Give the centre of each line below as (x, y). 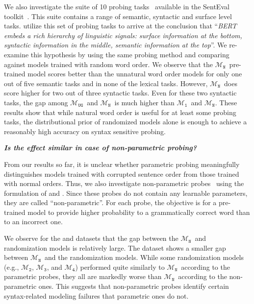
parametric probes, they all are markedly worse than (83, 276)
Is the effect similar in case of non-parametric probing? (100, 148)
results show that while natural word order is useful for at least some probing (120, 112)
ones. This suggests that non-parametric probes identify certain (134, 286)
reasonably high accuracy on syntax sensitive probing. (85, 131)
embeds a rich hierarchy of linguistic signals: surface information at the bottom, (123, 35)
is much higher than (144, 102)
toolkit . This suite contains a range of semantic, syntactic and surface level (118, 16)
